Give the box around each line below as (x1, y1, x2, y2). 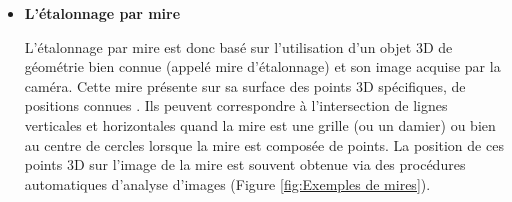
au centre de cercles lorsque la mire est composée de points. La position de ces (24, 134, 504, 155)
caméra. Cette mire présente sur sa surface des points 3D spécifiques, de (24, 75, 466, 96)
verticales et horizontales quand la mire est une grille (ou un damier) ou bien (24, 114, 496, 135)
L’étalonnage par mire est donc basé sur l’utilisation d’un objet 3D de (24, 36, 453, 57)
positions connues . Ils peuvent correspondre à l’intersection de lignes (24, 95, 448, 116)
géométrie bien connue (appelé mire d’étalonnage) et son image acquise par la (24, 56, 501, 77)
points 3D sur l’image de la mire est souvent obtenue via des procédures (24, 154, 466, 175)
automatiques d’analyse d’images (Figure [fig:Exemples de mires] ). (24, 173, 431, 194)
